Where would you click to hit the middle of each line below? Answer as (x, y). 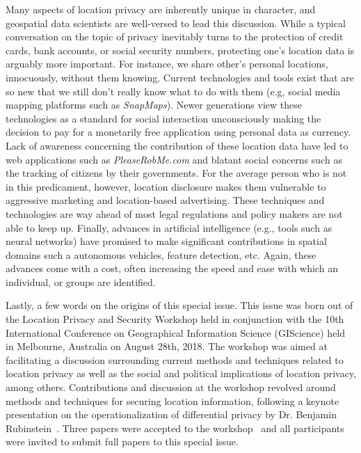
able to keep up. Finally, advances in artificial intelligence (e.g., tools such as (169, 227)
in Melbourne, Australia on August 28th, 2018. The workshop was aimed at (167, 346)
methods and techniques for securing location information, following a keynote (173, 400)
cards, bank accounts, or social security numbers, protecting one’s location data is (180, 50)
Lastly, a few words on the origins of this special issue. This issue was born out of (179, 305)
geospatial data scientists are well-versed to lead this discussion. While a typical (176, 23)
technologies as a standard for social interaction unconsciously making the (163, 118)
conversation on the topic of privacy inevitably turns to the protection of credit (175, 37)
